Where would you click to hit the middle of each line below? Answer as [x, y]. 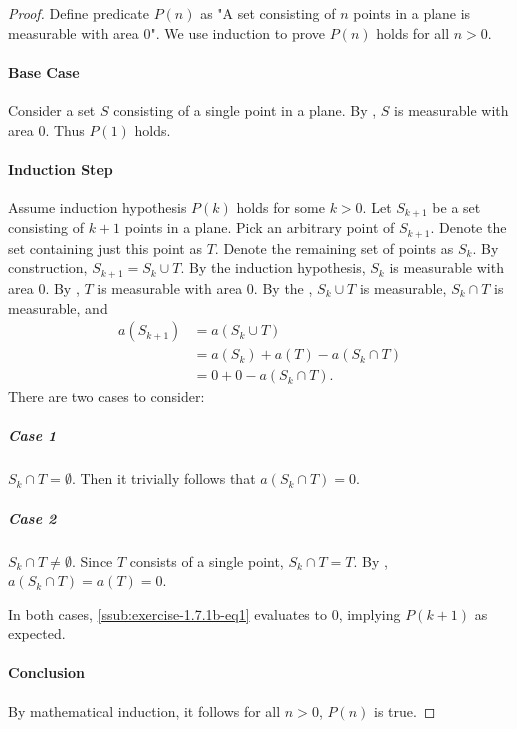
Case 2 [32, 517]
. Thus [65, 129]
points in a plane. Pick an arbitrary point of [259, 227]
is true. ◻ [404, 710]
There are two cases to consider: [106, 396]
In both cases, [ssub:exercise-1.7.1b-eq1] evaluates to [167, 613]
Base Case [44, 71]
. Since [92, 560]
